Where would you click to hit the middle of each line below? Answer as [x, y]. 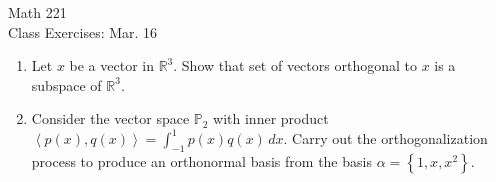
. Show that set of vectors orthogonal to [295, 65]
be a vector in [111, 65]
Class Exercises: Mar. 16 [83, 31]
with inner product [271, 118]
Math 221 [37, 12]
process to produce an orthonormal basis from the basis [201, 161]
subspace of [66, 84]
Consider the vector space [110, 118]
